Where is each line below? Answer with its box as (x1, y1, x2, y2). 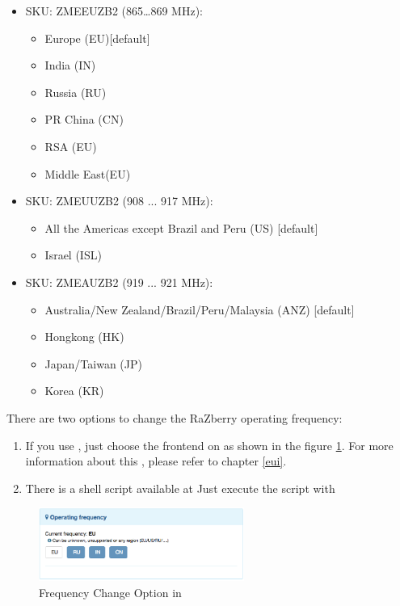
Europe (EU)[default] (44, 29, 150, 46)
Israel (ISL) (44, 246, 102, 263)
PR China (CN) (44, 111, 124, 128)
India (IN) (44, 57, 96, 74)
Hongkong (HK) (44, 328, 124, 345)
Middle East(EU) (44, 165, 131, 182)
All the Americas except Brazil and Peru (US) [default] (44, 219, 318, 236)
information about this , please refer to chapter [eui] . (25, 452, 287, 469)
